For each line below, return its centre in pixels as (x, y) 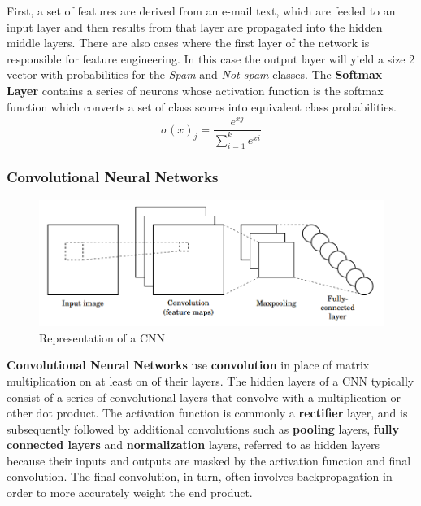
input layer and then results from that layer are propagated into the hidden (195, 26)
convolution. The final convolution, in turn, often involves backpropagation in (200, 476)
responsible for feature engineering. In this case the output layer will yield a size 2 (211, 58)
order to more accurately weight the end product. (130, 493)
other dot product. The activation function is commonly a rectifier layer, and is (207, 413)
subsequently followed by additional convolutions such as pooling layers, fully (203, 428)
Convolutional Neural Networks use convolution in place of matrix (188, 365)
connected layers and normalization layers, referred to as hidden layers (193, 445)
